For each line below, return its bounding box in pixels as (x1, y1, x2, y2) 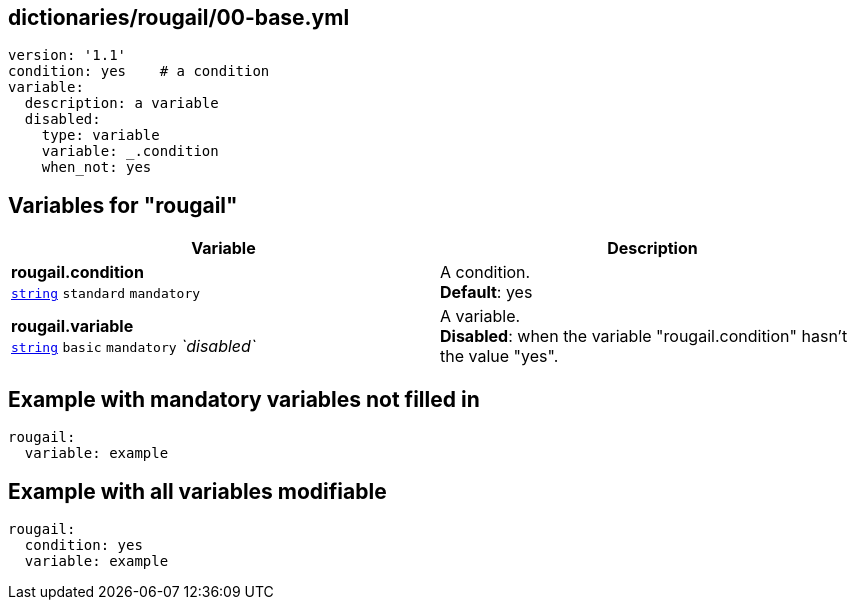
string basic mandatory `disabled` (11, 336, 256, 357)
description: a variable (24, 95, 219, 112)
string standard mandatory (11, 286, 201, 302)
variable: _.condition (41, 143, 219, 160)
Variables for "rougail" (8, 192, 238, 218)
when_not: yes (41, 159, 152, 176)
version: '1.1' (8, 47, 127, 64)
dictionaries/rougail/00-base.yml (8, 5, 350, 30)
